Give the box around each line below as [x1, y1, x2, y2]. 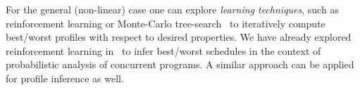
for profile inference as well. [6, 70, 124, 85]
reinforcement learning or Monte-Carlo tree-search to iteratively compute [6, 15, 325, 30]
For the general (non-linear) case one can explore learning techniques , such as [6, 2, 339, 16]
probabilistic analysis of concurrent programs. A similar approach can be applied [6, 57, 354, 72]
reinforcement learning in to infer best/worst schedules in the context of [6, 43, 321, 58]
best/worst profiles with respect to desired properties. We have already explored [6, 30, 352, 44]
